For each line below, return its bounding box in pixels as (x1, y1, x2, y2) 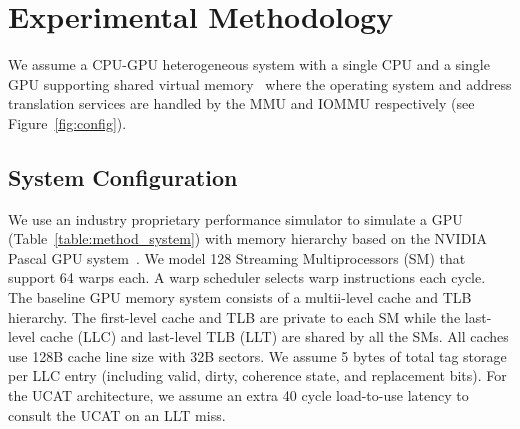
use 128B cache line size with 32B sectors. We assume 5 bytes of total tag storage (8, 345, 507, 366)
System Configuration (8, 161, 238, 192)
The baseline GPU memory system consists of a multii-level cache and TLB (8, 287, 472, 308)
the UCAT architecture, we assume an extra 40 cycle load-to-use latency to (8, 385, 469, 406)
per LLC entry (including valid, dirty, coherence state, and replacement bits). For (8, 365, 507, 386)
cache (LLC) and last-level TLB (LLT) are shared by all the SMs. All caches (39, 326, 509, 347)
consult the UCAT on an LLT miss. (8, 404, 226, 425)
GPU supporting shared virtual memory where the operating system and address (8, 73, 512, 94)
